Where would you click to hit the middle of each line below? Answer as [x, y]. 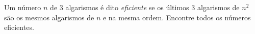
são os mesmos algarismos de [49, 17]
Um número [23, 7]
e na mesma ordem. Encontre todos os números [177, 17]
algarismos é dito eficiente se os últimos [127, 7]
